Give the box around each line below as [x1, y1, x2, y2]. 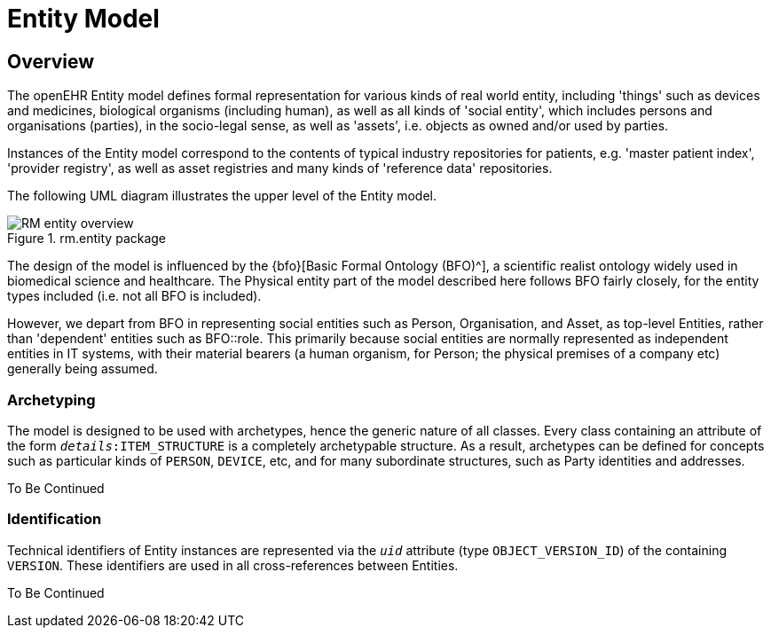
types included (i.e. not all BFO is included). [7, 288, 262, 304]
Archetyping [7, 390, 96, 409]
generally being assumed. [7, 361, 158, 377]
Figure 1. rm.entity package [7, 231, 167, 247]
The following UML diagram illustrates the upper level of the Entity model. [7, 188, 437, 204]
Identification [7, 510, 102, 529]
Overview [7, 50, 95, 73]
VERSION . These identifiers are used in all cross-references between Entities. [7, 557, 459, 573]
